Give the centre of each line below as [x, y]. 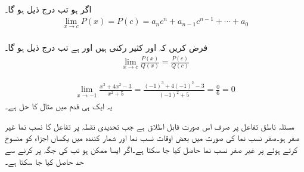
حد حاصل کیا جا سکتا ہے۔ [44, 161]
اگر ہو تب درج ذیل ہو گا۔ [48, 9]
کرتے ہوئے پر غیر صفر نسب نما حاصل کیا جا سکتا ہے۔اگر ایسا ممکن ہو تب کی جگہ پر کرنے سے [151, 149]
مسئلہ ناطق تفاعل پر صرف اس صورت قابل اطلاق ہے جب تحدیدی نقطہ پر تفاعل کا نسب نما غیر [150, 126]
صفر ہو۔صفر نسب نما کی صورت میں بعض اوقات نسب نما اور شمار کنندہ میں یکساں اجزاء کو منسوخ [152, 138]
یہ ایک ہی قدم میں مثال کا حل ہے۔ [59, 106]
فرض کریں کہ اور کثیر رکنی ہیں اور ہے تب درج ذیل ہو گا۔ [106, 47]
